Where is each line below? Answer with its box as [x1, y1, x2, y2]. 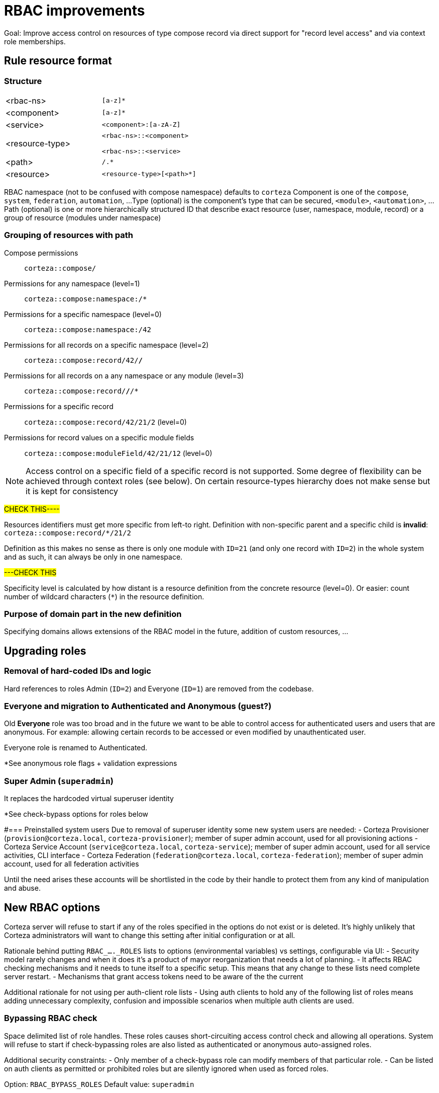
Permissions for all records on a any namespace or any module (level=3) [4, 371, 244, 380]
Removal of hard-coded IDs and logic [4, 666, 151, 676]
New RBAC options [4, 901, 100, 914]
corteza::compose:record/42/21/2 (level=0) [24, 417, 187, 426]
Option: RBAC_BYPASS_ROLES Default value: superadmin [4, 1079, 194, 1088]
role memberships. [4, 37, 66, 46]
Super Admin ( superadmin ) [4, 775, 114, 786]
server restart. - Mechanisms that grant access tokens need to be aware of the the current [4, 972, 303, 981]
